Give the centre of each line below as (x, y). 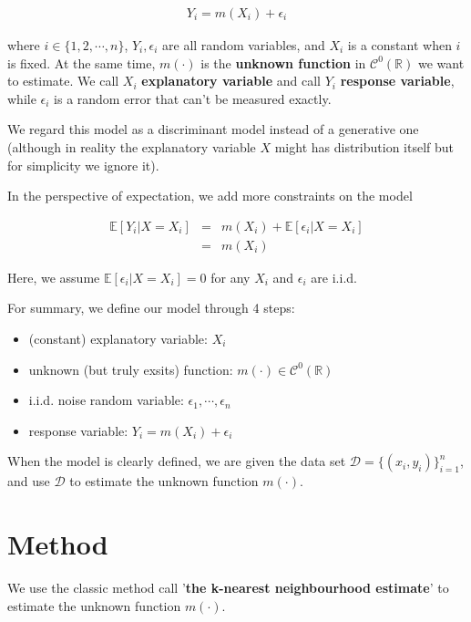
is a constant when (399, 45)
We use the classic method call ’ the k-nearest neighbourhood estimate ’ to (228, 588)
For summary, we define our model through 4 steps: (151, 308)
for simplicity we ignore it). (83, 165)
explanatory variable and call (231, 81)
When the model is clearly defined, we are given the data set (177, 461)
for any (230, 277)
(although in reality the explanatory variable (132, 147)
